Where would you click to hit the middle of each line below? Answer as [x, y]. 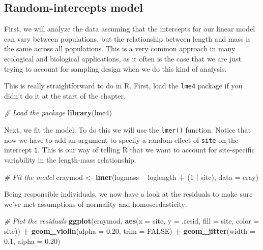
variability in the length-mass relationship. [70, 159]
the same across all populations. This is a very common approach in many [120, 49]
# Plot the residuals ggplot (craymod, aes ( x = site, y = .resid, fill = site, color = [132, 221]
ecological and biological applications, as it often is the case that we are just [123, 58]
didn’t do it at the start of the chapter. [65, 95]
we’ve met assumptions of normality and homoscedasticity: [96, 204]
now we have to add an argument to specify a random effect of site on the [121, 139]
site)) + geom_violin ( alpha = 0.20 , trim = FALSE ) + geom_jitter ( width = [130, 230]
